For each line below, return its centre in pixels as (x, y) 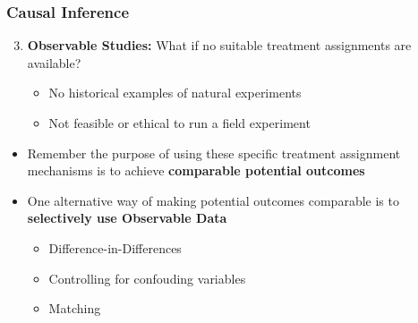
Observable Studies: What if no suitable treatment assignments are (219, 45)
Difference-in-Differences (115, 247)
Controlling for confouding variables (147, 278)
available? (54, 62)
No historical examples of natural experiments (175, 93)
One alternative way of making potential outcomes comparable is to (213, 200)
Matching (75, 308)
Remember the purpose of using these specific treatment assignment (214, 153)
